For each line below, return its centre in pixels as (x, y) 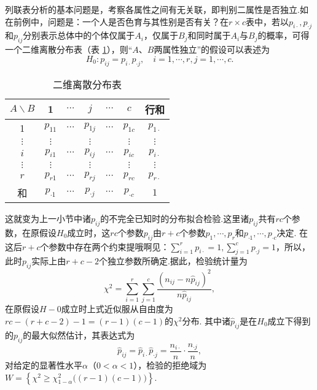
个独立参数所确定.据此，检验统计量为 (173, 261)
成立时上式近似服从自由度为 (117, 309)
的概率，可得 (284, 35)
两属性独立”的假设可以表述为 (212, 49)
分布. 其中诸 (206, 321)
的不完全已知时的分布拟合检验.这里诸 (175, 218)
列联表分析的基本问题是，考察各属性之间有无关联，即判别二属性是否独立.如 (157, 9)
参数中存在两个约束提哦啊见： (109, 246)
